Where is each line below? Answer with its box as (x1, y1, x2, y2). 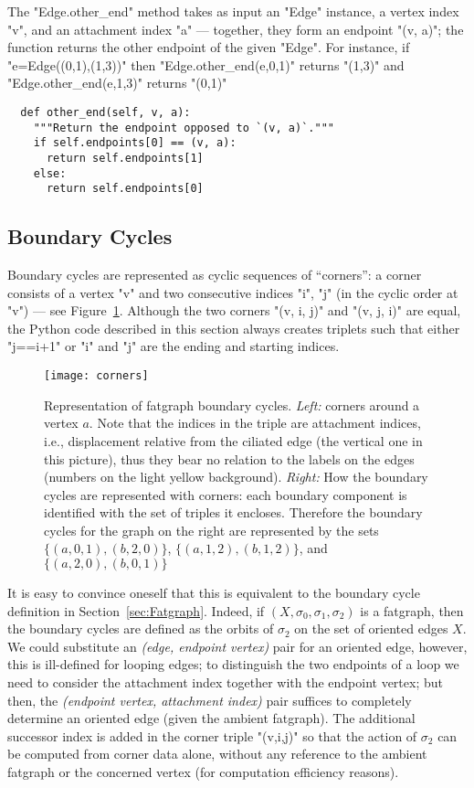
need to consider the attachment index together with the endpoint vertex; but (7, 673, 443, 692)
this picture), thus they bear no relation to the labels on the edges (44, 449, 415, 468)
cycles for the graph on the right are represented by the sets (44, 520, 379, 539)
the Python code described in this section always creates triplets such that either (7, 318, 460, 337)
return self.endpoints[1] (46, 151, 204, 165)
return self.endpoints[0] (46, 182, 204, 196)
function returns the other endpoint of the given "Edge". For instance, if (7, 37, 410, 57)
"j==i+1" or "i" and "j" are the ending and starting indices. (7, 336, 340, 356)
